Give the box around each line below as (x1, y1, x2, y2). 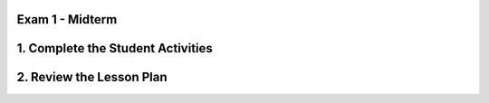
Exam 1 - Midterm (16, 12, 118, 27)
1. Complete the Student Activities (16, 41, 213, 56)
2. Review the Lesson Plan (16, 70, 168, 85)
